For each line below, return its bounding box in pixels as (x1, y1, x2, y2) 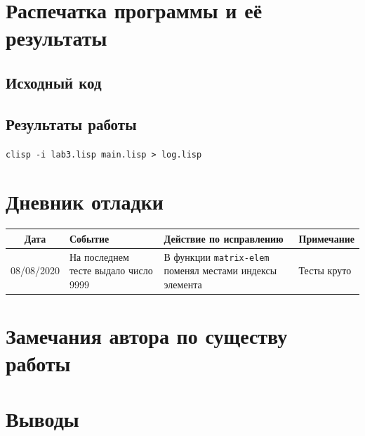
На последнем (69, 249, 129, 264)
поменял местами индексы (164, 263, 277, 278)
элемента (164, 276, 202, 291)
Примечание (298, 231, 354, 245)
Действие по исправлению (164, 231, 284, 245)
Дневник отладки (6, 187, 164, 216)
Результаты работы (6, 113, 137, 134)
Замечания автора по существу (6, 321, 288, 350)
